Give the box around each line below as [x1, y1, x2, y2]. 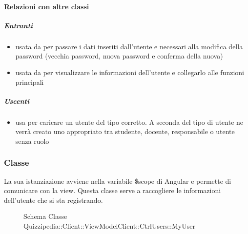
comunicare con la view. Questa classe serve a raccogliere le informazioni [4, 185, 221, 195]
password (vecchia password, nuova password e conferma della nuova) [15, 51, 223, 61]
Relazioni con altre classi [4, 1, 89, 11]
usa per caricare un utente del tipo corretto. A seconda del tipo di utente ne [15, 117, 244, 127]
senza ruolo [15, 136, 49, 146]
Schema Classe [23, 211, 67, 221]
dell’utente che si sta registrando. [4, 195, 103, 205]
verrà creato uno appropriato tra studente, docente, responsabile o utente [15, 126, 235, 136]
